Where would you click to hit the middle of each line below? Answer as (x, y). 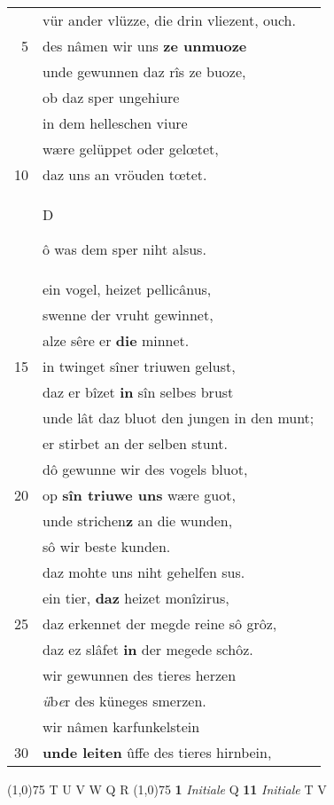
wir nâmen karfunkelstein (121, 726)
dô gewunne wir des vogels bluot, (145, 469)
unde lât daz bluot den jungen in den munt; (179, 418)
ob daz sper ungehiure (111, 97)
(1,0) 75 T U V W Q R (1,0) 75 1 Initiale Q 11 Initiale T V (167, 789)
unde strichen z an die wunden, (138, 521)
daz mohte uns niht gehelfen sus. (144, 572)
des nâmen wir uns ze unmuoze (145, 46)
